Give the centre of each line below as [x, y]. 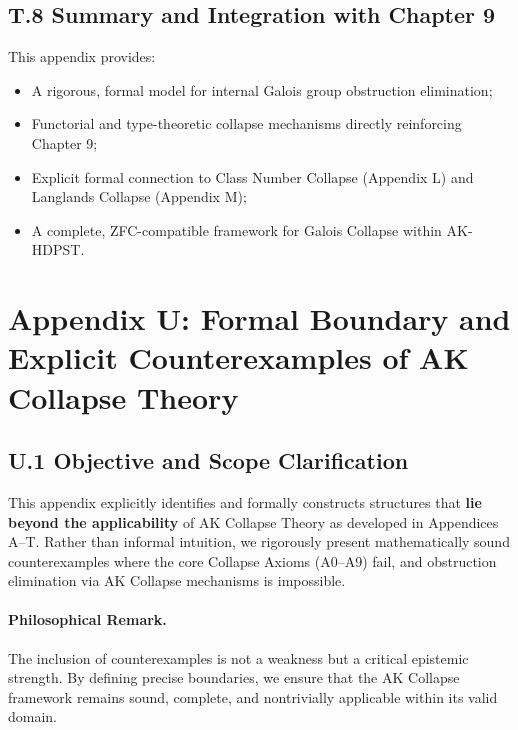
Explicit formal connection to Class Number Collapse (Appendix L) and [252, 176]
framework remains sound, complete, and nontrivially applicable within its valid [253, 696]
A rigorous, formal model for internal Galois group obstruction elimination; [262, 89]
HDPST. [58, 249]
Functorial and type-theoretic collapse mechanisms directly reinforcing [246, 123]
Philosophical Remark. [87, 619]
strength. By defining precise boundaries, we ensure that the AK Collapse [234, 677]
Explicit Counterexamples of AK [238, 357]
